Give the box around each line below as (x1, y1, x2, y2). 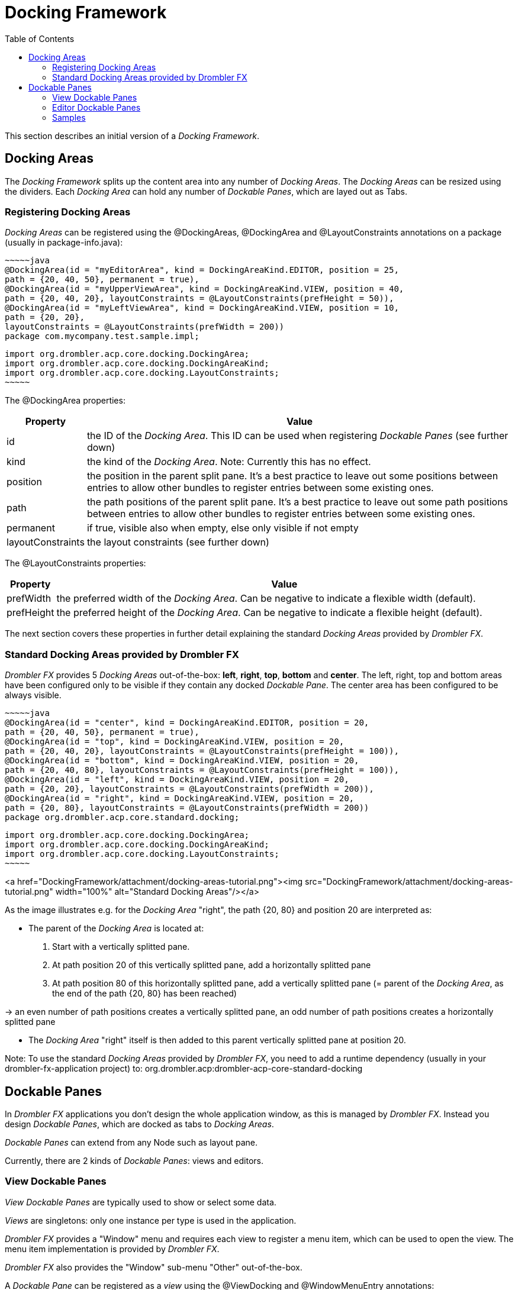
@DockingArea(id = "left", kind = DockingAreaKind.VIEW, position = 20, (5, 775, 349, 785)
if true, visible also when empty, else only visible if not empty (86, 522, 359, 534)
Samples (52, 112, 86, 122)
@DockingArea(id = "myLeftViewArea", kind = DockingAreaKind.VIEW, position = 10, (5, 303, 399, 313)
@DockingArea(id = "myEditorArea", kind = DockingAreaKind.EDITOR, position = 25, (5, 265, 399, 275)
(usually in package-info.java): (5, 237, 123, 248)
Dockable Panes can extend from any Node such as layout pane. (5, 1137, 258, 1147)
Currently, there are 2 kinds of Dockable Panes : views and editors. (5, 1155, 263, 1166)
